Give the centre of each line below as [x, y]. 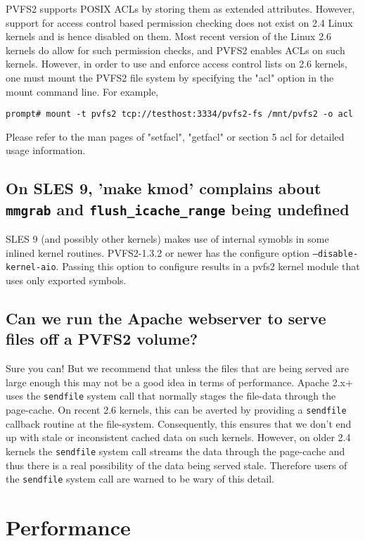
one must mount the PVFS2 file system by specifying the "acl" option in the [170, 77]
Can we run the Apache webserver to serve [166, 318]
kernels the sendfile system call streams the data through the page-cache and [175, 451]
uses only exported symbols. [66, 280]
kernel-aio [31, 268]
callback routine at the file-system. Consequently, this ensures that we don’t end [179, 423]
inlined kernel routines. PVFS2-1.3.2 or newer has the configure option [158, 252]
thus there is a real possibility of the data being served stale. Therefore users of [177, 465]
